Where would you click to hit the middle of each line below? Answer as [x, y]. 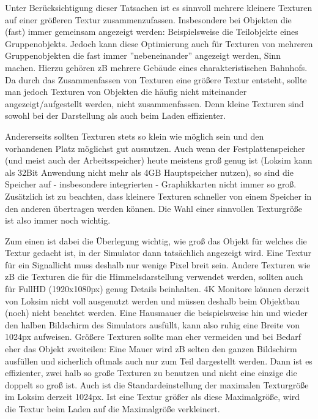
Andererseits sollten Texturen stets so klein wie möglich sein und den [135, 136]
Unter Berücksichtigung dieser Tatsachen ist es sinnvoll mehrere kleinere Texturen [159, 7]
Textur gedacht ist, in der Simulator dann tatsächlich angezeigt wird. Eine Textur [158, 253]
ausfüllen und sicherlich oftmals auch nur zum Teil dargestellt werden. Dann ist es [159, 360]
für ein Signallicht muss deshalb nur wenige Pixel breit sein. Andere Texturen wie [158, 264]
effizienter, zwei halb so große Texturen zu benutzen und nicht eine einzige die [151, 373]
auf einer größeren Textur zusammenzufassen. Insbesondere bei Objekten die [148, 19]
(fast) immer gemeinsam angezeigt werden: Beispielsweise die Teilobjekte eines [152, 32]
